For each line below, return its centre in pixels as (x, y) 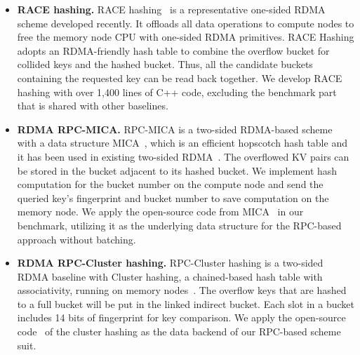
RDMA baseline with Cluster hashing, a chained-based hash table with (170, 276)
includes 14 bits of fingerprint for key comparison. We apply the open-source (181, 317)
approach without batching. (76, 239)
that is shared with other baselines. (93, 106)
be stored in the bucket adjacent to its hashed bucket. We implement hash (177, 170)
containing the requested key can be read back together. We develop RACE (180, 78)
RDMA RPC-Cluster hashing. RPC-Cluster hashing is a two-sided (170, 263)
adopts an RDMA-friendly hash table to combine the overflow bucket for (173, 50)
